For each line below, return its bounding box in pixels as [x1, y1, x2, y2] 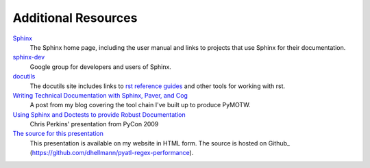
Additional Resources [12, 10, 138, 25]
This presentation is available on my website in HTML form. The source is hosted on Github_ [29, 139, 291, 147]
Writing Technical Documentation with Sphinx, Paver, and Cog [12, 91, 188, 99]
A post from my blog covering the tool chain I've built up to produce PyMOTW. [29, 101, 251, 109]
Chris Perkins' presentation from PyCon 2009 [29, 120, 159, 128]
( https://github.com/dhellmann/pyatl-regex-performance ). [29, 149, 194, 157]
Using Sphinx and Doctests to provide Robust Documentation [12, 110, 186, 119]
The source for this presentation [12, 130, 104, 138]
